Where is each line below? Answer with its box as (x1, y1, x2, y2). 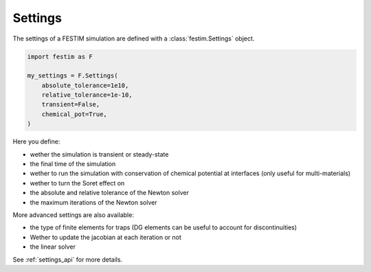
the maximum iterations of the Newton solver (30, 198, 157, 206)
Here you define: (12, 137, 60, 146)
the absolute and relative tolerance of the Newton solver (30, 189, 189, 197)
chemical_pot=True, (41, 110, 108, 118)
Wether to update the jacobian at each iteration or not (30, 233, 182, 241)
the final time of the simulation (30, 160, 116, 168)
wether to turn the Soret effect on (30, 179, 125, 187)
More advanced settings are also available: (12, 210, 134, 219)
